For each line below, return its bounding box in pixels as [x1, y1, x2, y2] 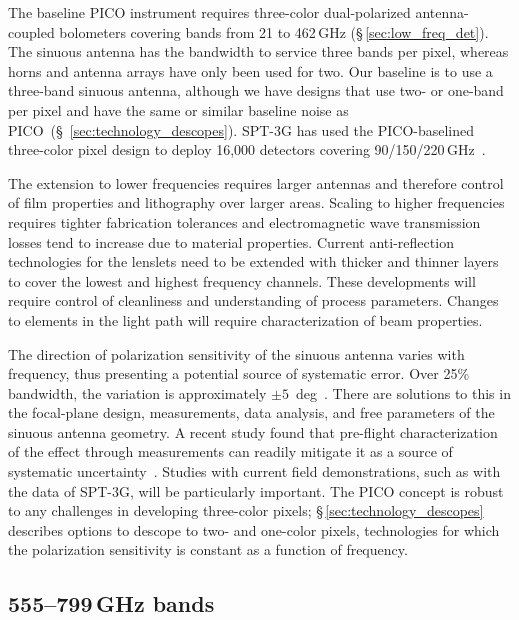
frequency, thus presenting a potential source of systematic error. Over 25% [8, 363, 470, 384]
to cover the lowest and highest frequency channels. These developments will [8, 270, 476, 291]
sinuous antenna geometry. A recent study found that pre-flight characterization [8, 421, 498, 442]
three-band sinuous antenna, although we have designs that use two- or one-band [8, 80, 504, 101]
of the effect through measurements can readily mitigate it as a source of [8, 441, 453, 462]
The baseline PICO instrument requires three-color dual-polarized [8, 2, 411, 22]
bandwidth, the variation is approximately [8, 382, 267, 403]
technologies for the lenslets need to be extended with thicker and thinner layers [8, 251, 499, 272]
